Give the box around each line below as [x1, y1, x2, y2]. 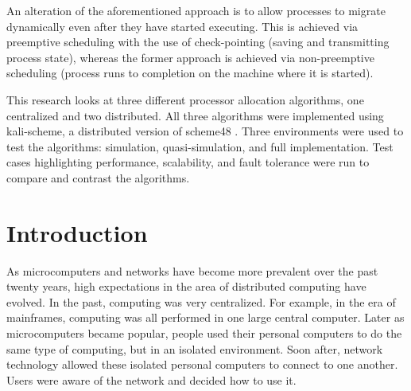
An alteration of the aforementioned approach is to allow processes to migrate [6, 2, 386, 18]
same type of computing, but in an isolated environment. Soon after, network [6, 340, 383, 357]
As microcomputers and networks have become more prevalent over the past [6, 262, 378, 279]
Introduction [6, 216, 148, 248]
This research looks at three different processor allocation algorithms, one [6, 91, 364, 108]
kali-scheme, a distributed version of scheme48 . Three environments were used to [6, 123, 404, 139]
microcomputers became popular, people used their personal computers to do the [6, 325, 402, 342]
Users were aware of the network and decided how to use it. [6, 371, 297, 388]
